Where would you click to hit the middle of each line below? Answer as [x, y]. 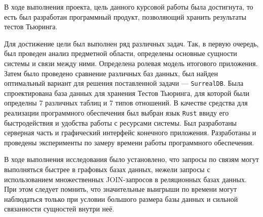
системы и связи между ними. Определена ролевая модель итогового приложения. [131, 63]
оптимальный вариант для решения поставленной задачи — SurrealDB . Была [124, 83]
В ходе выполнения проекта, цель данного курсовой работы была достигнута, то [129, 7]
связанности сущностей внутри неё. [59, 209]
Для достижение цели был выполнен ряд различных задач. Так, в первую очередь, [131, 43]
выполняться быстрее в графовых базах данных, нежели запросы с [107, 169]
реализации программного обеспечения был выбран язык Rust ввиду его [117, 113]
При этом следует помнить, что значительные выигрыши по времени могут [121, 189]
